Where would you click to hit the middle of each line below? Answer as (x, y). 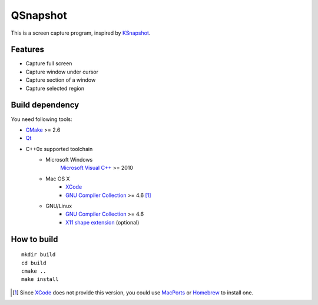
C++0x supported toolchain (59, 149)
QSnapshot (39, 15)
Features (27, 50)
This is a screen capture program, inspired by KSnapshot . (81, 33)
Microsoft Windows (69, 160)
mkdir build (39, 255)
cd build (34, 263)
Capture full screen (49, 63)
